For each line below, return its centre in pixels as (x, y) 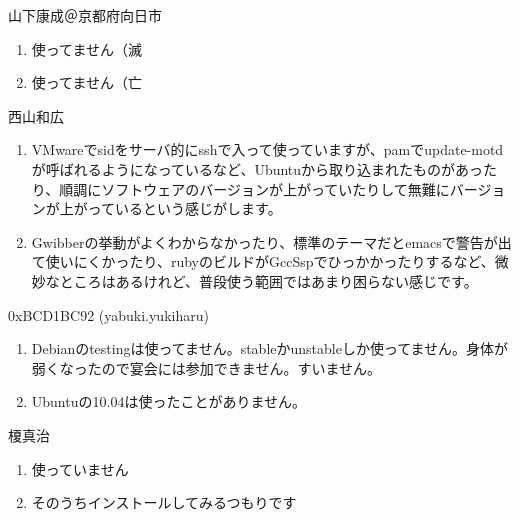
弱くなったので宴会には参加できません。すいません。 (206, 367)
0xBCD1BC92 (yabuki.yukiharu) (108, 314)
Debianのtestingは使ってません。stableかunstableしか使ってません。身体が (270, 348)
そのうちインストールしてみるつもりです (164, 502)
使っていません (80, 468)
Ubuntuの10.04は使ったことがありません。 (168, 401)
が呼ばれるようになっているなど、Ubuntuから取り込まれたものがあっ (257, 168)
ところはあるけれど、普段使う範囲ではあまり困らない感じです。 (268, 280)
